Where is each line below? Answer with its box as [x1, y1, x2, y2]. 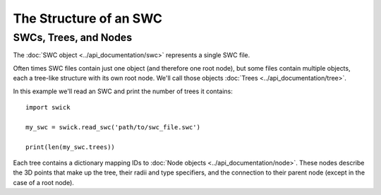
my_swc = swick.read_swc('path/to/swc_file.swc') [25, 123, 201, 131]
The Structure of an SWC [13, 11, 162, 26]
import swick [25, 103, 71, 111]
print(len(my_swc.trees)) [25, 143, 116, 151]
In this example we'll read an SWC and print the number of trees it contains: [13, 87, 233, 95]
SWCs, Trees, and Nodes [13, 31, 133, 44]
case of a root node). [13, 178, 74, 187]
